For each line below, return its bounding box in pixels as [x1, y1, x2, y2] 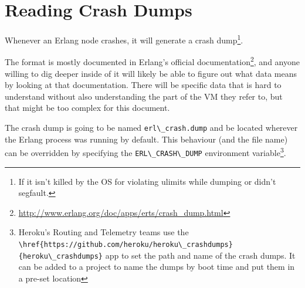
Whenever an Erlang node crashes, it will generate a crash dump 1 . [5, 32, 243, 46]
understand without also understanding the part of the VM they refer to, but [5, 90, 283, 102]
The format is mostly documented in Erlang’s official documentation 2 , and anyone [5, 54, 300, 68]
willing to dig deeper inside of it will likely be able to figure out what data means [5, 67, 297, 79]
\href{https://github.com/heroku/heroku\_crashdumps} [18, 240, 233, 249]
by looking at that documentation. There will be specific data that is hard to [5, 79, 282, 91]
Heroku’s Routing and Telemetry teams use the [18, 226, 189, 238]
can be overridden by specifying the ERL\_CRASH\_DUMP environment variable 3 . [5, 145, 286, 158]
